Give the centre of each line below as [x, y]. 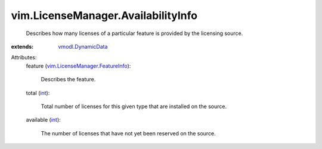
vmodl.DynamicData [83, 46]
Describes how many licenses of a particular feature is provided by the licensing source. [134, 33]
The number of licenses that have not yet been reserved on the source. [128, 133]
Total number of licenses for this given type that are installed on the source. [134, 106]
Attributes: [24, 58]
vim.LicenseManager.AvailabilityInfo [104, 15]
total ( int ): [38, 93]
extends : [22, 46]
